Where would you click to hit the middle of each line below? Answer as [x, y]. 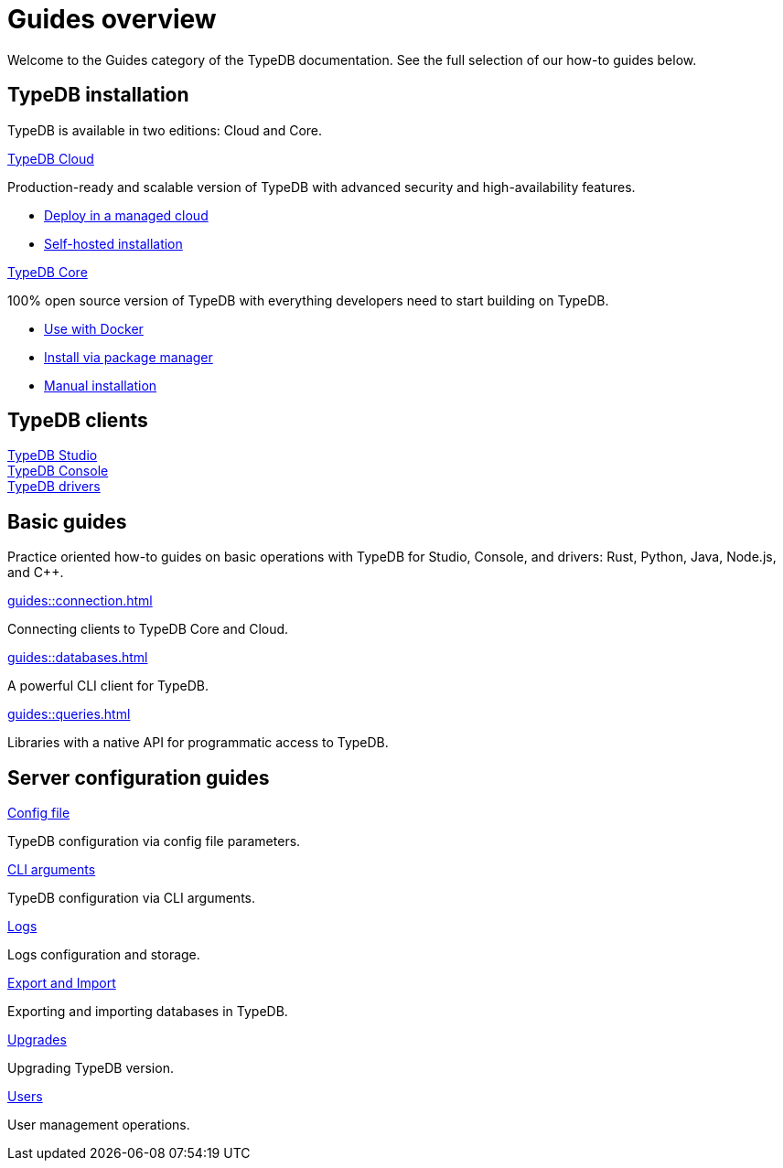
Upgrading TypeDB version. [91, 1068]
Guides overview [112, 19]
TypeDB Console [58, 471]
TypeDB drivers [54, 487]
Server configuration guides [139, 777]
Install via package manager [129, 357]
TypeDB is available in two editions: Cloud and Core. [165, 130]
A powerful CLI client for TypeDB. [108, 686]
